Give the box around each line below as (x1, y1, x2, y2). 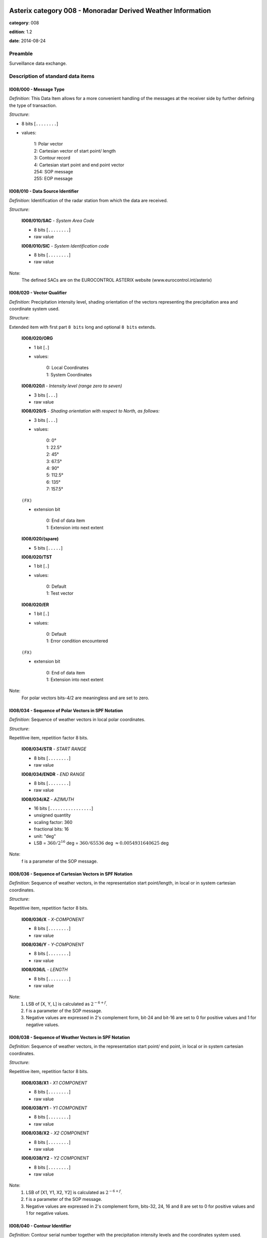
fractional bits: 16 (34, 826, 69, 832)
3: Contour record (34, 155, 71, 161)
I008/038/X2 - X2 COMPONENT (21, 1130, 89, 1136)
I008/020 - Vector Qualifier (9, 290, 67, 296)
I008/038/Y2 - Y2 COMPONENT (21, 1155, 89, 1161)
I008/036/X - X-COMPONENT (21, 916, 85, 922)
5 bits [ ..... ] (34, 545, 63, 551)
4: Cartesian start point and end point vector (34, 161, 125, 168)
